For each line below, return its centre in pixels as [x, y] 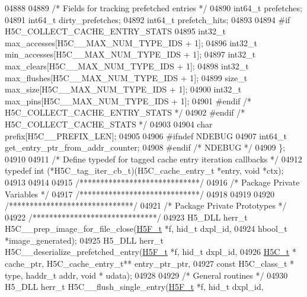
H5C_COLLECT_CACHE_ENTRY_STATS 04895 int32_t [115, 31]
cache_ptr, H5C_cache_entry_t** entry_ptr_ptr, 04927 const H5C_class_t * [150, 264]
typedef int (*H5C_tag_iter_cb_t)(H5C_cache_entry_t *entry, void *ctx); [144, 170]
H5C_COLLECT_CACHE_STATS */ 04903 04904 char [109, 124]
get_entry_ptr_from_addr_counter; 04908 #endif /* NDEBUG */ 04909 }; [145, 147]
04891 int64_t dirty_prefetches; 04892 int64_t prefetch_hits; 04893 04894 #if [148, 19]
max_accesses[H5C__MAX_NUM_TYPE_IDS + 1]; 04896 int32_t [131, 42]
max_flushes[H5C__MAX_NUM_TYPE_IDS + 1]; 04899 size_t [126, 77]
